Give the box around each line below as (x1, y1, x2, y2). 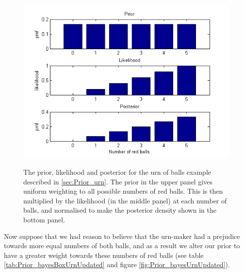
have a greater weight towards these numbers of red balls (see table (4, 250, 204, 260)
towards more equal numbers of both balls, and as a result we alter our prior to (4, 240, 240, 251)
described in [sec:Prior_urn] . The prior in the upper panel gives (23, 176, 213, 186)
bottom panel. (23, 214, 65, 224)
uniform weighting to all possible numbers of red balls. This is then (23, 186, 223, 196)
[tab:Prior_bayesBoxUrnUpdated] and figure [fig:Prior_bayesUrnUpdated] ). (4, 259, 230, 270)
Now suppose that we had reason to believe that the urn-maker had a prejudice (4, 231, 240, 241)
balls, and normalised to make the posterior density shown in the (23, 205, 216, 215)
